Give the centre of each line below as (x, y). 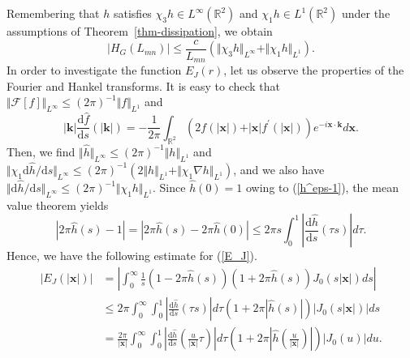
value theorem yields (58, 205)
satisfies (132, 13)
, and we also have (279, 169)
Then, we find (41, 151)
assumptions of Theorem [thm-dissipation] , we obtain (140, 31)
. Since (169, 188)
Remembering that (53, 13)
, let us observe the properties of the (314, 70)
